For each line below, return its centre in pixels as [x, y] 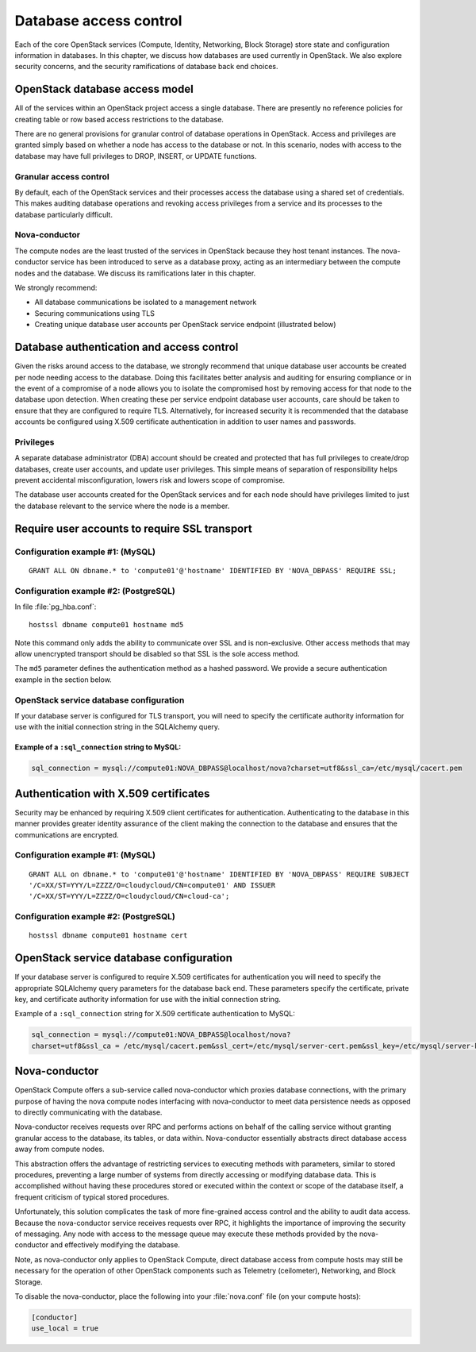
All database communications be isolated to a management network [146, 302]
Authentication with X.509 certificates [112, 793]
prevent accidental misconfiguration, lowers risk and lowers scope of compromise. [150, 480]
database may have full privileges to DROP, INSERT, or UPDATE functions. [136, 156]
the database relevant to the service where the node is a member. [122, 506]
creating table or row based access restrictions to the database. [119, 119]
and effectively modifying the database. [115, 1245]
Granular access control [62, 176]
